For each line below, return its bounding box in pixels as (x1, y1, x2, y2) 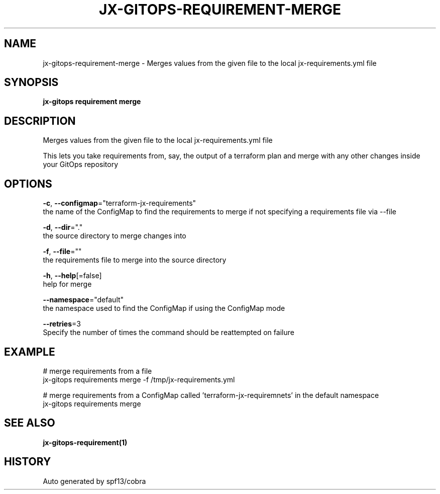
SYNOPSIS (4, 76, 59, 89)
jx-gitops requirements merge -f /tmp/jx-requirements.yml (43, 375, 235, 384)
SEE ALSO (4, 417, 55, 430)
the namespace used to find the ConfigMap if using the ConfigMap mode (43, 304, 285, 313)
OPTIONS (4, 177, 52, 190)
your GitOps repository (43, 160, 119, 169)
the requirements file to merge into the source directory (43, 256, 227, 265)
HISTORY (4, 455, 51, 468)
